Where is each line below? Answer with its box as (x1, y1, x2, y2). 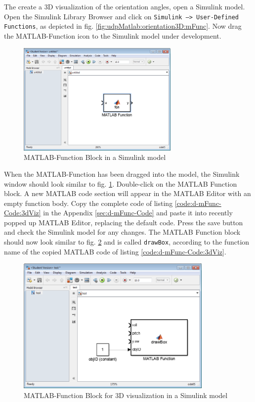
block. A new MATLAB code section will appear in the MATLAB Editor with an (4, 188, 251, 199)
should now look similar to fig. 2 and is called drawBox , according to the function (4, 237, 250, 247)
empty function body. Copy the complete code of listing (4, 198, 173, 208)
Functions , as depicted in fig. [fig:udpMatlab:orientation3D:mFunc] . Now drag (4, 21, 242, 31)
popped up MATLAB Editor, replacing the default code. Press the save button (4, 217, 243, 227)
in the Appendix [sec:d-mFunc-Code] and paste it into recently (43, 207, 233, 218)
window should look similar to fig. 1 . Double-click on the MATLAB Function (4, 178, 237, 189)
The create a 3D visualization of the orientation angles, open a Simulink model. (4, 1, 245, 11)
